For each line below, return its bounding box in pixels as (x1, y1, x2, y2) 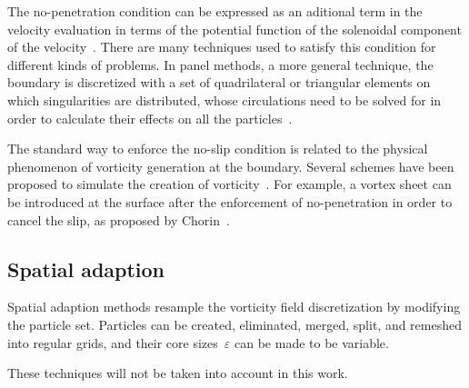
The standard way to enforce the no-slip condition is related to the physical (7, 139, 428, 158)
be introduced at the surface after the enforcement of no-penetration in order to (7, 192, 453, 211)
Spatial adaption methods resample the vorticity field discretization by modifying (7, 297, 461, 316)
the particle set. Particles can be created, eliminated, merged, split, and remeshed (7, 314, 462, 333)
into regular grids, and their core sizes (7, 333, 218, 352)
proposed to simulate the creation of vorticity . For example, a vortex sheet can (7, 174, 452, 194)
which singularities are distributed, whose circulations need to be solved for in (7, 90, 442, 109)
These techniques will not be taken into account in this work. (7, 363, 348, 383)
